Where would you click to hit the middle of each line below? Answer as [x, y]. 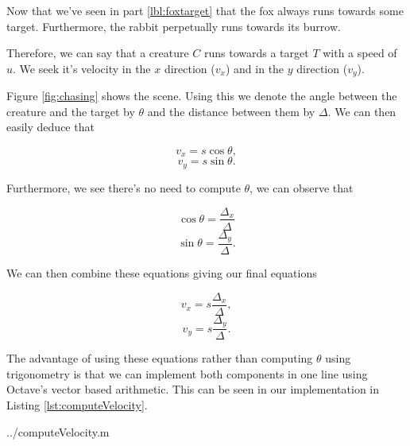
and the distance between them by [231, 111]
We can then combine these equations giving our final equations [162, 273]
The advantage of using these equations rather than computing [160, 358]
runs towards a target [256, 53]
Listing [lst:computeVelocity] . [77, 404]
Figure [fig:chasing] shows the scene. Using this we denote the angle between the [202, 96]
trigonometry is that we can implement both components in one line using [187, 373]
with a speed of [360, 53]
